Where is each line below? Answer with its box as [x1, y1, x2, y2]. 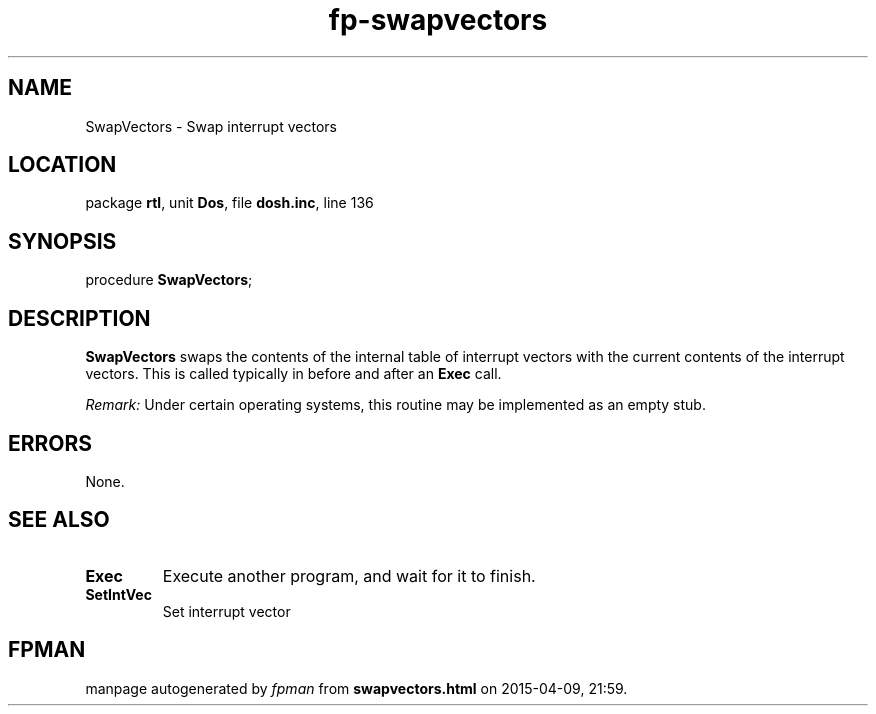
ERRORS [8, 430, 93, 456]
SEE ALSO [8, 507, 110, 533]
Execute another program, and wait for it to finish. [162, 565, 536, 586]
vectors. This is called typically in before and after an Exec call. [85, 365, 502, 383]
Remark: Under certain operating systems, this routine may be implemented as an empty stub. [85, 396, 706, 414]
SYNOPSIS [8, 228, 117, 254]
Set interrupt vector [162, 602, 291, 620]
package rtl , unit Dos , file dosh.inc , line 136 [85, 194, 374, 212]
